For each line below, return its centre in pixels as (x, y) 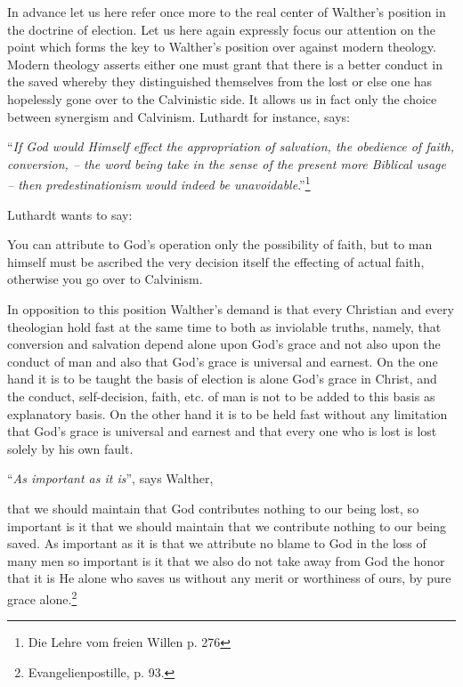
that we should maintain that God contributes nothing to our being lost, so (213, 508)
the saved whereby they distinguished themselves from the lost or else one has (220, 81)
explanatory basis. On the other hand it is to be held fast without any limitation (227, 413)
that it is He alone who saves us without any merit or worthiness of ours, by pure (229, 578)
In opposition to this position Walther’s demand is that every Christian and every (231, 308)
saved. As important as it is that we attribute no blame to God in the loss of (217, 543)
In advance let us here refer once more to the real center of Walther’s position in (227, 12)
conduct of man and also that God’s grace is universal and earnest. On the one (223, 361)
